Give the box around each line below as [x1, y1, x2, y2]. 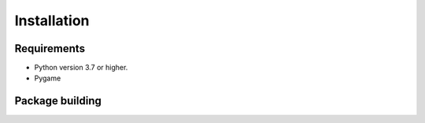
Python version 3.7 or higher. [34, 63, 128, 73]
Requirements [14, 42, 86, 55]
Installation [14, 12, 90, 29]
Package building [14, 95, 102, 108]
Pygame [34, 73, 61, 83]
